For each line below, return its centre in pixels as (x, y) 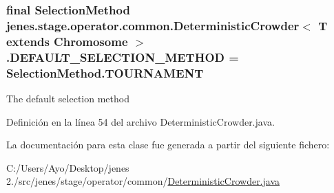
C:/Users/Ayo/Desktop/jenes (68, 167)
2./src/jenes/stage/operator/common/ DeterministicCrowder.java (143, 181)
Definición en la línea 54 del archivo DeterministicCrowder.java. (140, 121)
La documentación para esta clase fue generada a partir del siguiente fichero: (168, 145)
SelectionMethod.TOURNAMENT (105, 72)
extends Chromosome (67, 41)
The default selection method (68, 98)
